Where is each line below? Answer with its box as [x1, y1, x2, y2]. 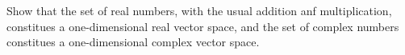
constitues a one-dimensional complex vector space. [6, 33, 260, 50]
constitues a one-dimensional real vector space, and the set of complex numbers [6, 18, 399, 34]
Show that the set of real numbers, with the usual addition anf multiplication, [6, 2, 392, 18]
